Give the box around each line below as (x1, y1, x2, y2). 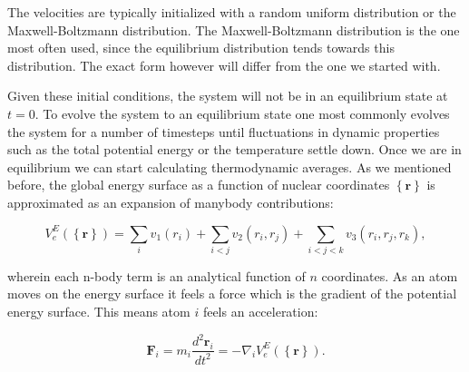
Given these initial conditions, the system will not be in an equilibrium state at (7, 86, 448, 105)
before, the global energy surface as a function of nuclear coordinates (7, 175, 390, 194)
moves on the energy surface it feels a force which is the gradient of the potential (7, 284, 457, 303)
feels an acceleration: (202, 302, 318, 321)
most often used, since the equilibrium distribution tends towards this (7, 38, 395, 57)
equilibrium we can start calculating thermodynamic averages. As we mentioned (7, 157, 452, 176)
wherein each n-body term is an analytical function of (7, 266, 306, 285)
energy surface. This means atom (7, 302, 191, 321)
